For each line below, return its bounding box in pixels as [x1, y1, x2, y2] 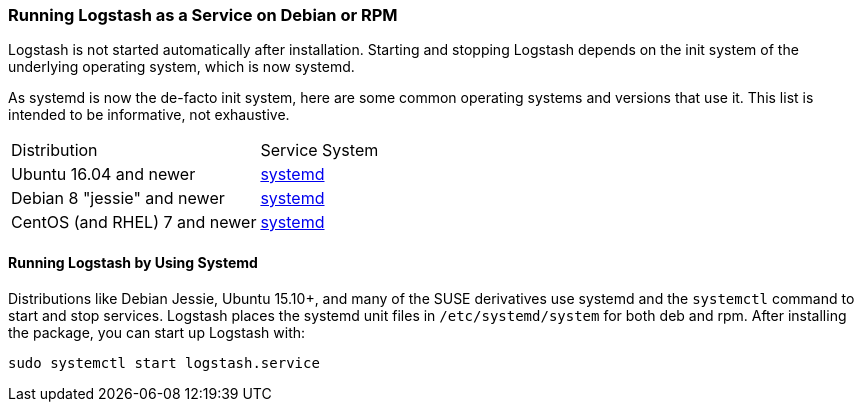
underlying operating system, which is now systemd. [8, 58, 355, 76]
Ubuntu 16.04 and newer [11, 164, 196, 185]
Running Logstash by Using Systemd [8, 253, 258, 271]
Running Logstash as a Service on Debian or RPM [8, 5, 398, 25]
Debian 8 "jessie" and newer [11, 188, 225, 209]
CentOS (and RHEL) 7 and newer [11, 212, 257, 233]
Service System [260, 140, 379, 161]
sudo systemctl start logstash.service [8, 354, 320, 371]
